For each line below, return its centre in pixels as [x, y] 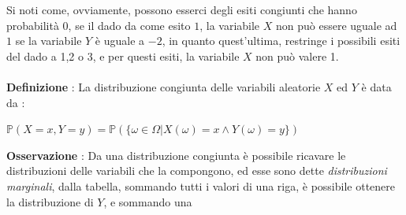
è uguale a [120, 41]
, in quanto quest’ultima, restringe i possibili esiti [281, 41]
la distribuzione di [50, 201]
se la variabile [48, 41]
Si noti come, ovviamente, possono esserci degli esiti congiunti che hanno [182, 9]
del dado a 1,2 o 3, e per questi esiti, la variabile [123, 56]
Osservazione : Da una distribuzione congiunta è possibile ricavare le [176, 155]
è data [376, 86]
